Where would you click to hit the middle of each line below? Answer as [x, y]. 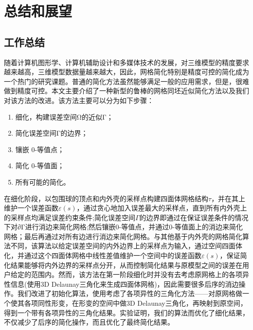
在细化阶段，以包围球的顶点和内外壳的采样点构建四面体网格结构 [106, 198]
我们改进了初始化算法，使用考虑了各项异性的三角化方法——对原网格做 [130, 293]
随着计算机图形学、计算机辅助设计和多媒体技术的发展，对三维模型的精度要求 [126, 62]
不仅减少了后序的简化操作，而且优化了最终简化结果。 [89, 322]
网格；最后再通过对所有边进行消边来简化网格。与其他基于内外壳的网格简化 [123, 236]
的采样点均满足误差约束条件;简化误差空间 [70, 217]
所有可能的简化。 [43, 182]
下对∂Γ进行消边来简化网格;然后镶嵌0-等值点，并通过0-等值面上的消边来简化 [123, 227]
